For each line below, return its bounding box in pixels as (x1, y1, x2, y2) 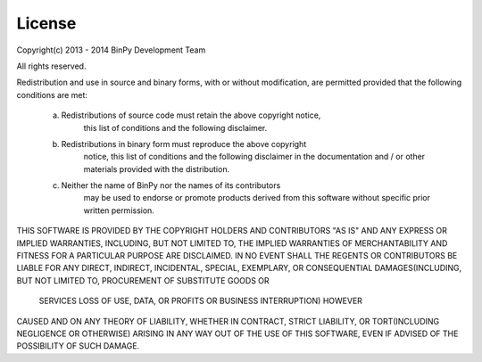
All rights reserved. (16, 61, 87, 71)
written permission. (83, 205, 155, 216)
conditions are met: (16, 89, 88, 100)
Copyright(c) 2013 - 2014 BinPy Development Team (16, 45, 206, 55)
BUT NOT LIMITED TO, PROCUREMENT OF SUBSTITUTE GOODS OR (16, 275, 270, 285)
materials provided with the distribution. (83, 163, 230, 174)
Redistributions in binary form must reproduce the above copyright (61, 138, 307, 149)
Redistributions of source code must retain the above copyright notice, (61, 110, 321, 120)
